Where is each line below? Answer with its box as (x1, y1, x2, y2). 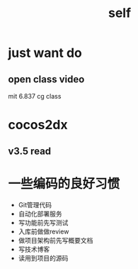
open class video (8, 73, 85, 85)
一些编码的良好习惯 (8, 175, 120, 192)
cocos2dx (8, 117, 68, 133)
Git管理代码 (18, 200, 52, 209)
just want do (8, 45, 82, 61)
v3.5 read (8, 145, 52, 157)
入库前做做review (18, 227, 69, 236)
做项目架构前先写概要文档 (18, 236, 93, 244)
